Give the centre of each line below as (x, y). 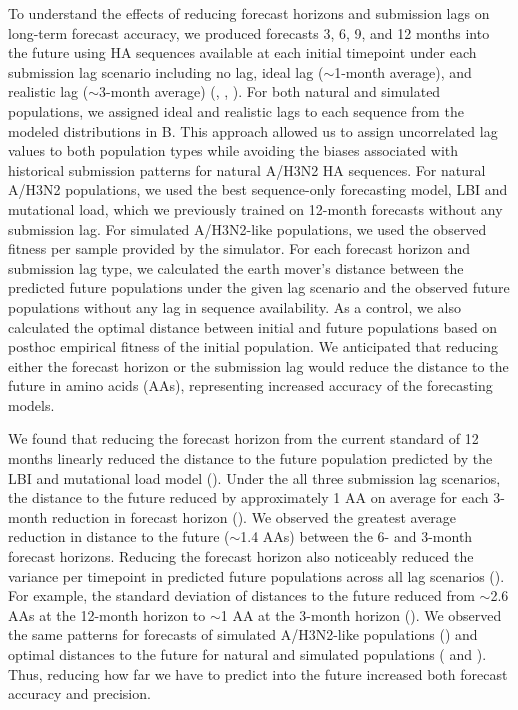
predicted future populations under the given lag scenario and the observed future (259, 287)
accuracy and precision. (79, 693)
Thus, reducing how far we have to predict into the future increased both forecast (258, 673)
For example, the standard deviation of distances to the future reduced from (241, 595)
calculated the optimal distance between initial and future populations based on (253, 326)
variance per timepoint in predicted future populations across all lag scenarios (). (256, 575)
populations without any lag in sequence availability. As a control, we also (235, 306)
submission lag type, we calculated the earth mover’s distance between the (236, 267)
